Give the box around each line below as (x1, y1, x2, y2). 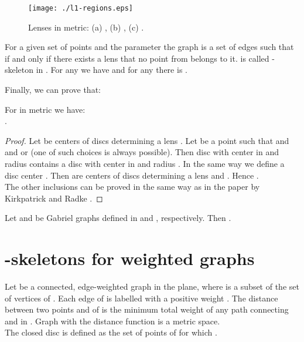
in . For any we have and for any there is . (36, 63, 187, 76)
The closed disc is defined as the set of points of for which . (5, 326, 217, 338)
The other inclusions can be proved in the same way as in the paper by (5, 180, 260, 193)
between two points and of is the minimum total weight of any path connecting (5, 303, 289, 316)
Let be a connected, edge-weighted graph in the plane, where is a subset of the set (5, 280, 299, 293)
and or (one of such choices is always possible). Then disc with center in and (5, 146, 279, 158)
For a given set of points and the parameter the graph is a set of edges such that (5, 41, 294, 53)
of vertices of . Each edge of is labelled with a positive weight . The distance (5, 291, 278, 304)
